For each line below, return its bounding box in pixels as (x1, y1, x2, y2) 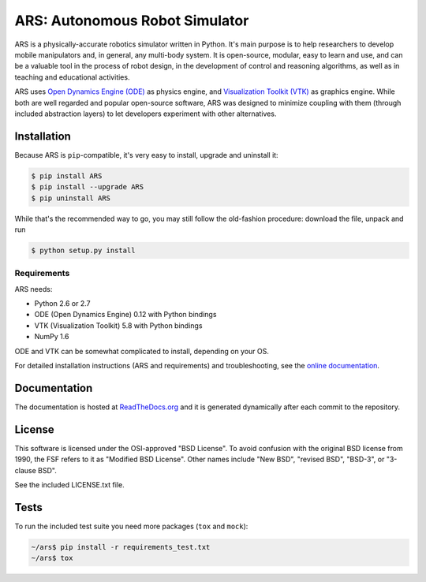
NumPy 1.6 (34, 332, 69, 341)
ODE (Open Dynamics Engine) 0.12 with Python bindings (34, 310, 217, 319)
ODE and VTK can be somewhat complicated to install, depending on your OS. (14, 346, 270, 356)
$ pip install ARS (31, 171, 103, 181)
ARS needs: (14, 284, 53, 293)
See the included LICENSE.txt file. (14, 479, 125, 489)
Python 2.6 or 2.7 (34, 299, 91, 308)
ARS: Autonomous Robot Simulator (14, 12, 249, 29)
